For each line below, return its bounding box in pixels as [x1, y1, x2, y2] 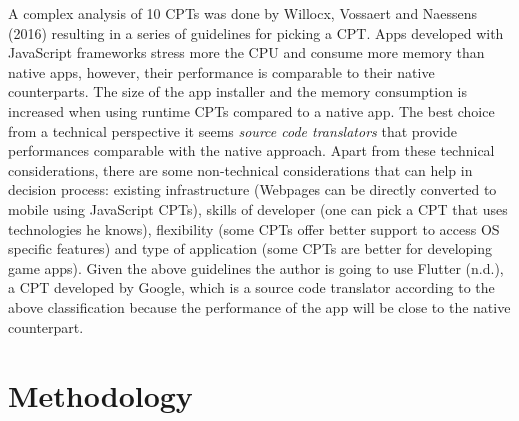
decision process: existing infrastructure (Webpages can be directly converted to [8, 179, 497, 200]
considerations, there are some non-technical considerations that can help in [8, 159, 473, 180]
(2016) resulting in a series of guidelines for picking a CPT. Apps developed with [8, 22, 504, 43]
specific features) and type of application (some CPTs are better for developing [8, 238, 493, 259]
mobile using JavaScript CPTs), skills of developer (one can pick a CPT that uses [8, 198, 508, 219]
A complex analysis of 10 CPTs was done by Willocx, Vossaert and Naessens [8, 3, 478, 23]
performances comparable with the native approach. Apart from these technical [8, 140, 495, 161]
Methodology [8, 375, 193, 416]
